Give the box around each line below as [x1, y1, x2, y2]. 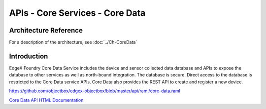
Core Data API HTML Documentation [9, 97, 84, 103]
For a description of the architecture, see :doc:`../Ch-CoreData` [9, 39, 137, 45]
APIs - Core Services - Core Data [9, 7, 146, 18]
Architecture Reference [9, 26, 83, 35]
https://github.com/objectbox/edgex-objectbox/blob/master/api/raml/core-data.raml [9, 88, 181, 94]
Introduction [9, 52, 48, 60]
